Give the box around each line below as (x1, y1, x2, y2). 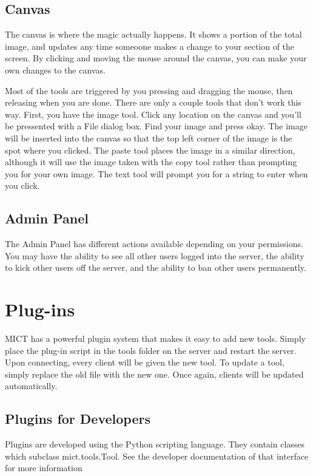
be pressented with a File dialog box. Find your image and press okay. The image (5, 120, 308, 132)
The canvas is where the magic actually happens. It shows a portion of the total (5, 28, 302, 41)
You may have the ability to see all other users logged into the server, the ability (5, 249, 305, 262)
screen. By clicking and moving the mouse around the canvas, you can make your (5, 52, 307, 64)
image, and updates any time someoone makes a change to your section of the (5, 39, 295, 52)
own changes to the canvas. (5, 63, 106, 76)
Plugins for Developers (5, 409, 150, 428)
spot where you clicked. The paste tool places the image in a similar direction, (5, 143, 295, 156)
